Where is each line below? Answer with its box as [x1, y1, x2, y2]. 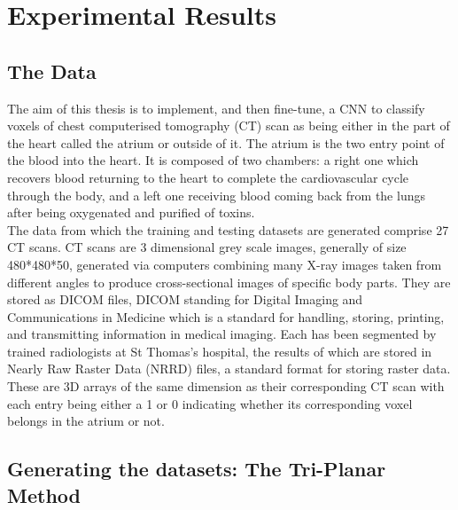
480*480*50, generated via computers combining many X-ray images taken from [7, 255, 442, 273]
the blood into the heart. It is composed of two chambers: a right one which [7, 151, 419, 169]
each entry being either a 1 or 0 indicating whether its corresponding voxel [7, 394, 413, 412]
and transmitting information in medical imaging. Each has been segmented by [7, 325, 437, 343]
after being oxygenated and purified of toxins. [7, 203, 255, 222]
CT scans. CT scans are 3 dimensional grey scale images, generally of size [7, 238, 407, 256]
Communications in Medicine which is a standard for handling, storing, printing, [7, 307, 445, 326]
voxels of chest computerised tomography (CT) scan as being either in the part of [7, 116, 450, 135]
